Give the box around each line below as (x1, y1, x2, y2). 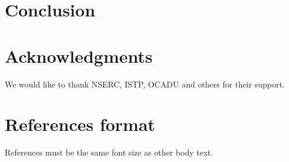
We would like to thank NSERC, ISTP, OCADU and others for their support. (5, 77, 285, 90)
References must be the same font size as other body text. (5, 146, 213, 158)
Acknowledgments (5, 43, 153, 67)
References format (5, 112, 156, 136)
